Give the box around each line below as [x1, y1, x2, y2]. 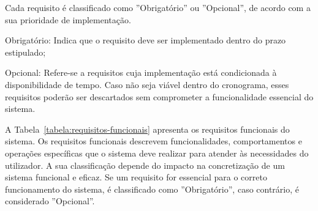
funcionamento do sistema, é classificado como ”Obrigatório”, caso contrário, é [5, 182, 300, 195]
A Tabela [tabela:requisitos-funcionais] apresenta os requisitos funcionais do [5, 122, 290, 135]
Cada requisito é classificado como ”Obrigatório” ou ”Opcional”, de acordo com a [5, 1, 311, 13]
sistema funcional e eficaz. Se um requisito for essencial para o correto [5, 171, 267, 183]
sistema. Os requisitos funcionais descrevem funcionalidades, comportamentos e [5, 135, 302, 147]
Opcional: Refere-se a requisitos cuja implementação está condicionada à [5, 66, 277, 79]
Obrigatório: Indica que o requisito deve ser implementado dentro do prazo [5, 34, 286, 46]
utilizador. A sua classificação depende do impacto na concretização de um [5, 158, 285, 171]
